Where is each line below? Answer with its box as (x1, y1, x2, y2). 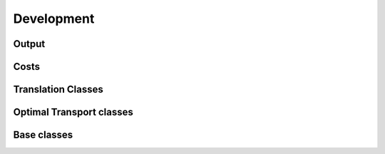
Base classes (13, 129, 73, 141)
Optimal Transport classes (13, 106, 133, 118)
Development (13, 11, 95, 26)
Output (13, 38, 46, 50)
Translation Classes (13, 83, 103, 96)
